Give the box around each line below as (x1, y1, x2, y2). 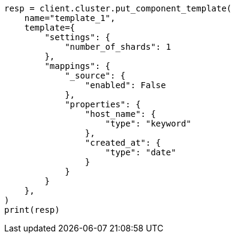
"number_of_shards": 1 (65, 42, 171, 52)
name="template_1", (24, 13, 116, 23)
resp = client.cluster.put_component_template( (4, 4, 232, 13)
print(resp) (4, 205, 60, 215)
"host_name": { (85, 109, 156, 119)
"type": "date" (105, 147, 176, 157)
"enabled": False (85, 80, 166, 90)
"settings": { (44, 32, 111, 42)
